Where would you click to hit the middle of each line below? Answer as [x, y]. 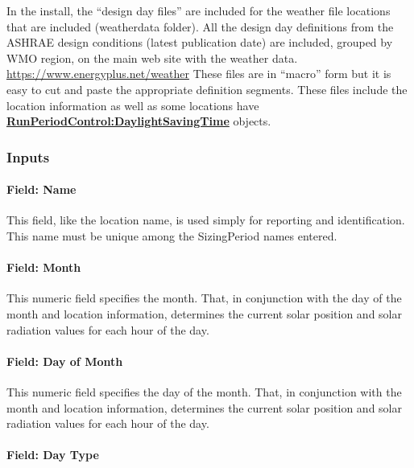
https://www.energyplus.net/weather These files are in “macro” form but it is [199, 74]
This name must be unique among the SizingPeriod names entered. [172, 235]
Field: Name [41, 189]
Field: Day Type [53, 455]
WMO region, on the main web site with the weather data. [152, 57]
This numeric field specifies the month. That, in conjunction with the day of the [204, 298]
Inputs [28, 156]
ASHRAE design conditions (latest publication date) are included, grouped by [200, 42]
